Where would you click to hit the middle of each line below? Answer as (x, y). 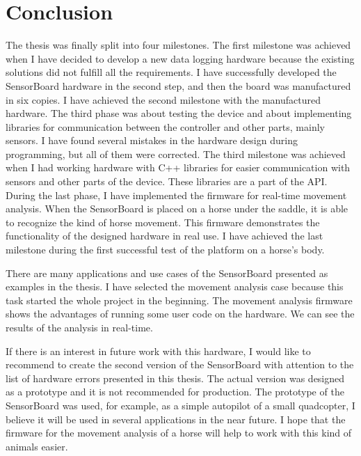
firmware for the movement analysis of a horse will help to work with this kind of (179, 433)
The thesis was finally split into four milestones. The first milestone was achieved (178, 45)
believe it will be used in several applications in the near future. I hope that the (176, 419)
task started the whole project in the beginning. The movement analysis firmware (179, 300)
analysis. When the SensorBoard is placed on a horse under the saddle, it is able (177, 209)
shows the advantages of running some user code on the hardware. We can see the (180, 314)
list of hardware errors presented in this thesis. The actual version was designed (175, 378)
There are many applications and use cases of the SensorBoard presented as (167, 273)
